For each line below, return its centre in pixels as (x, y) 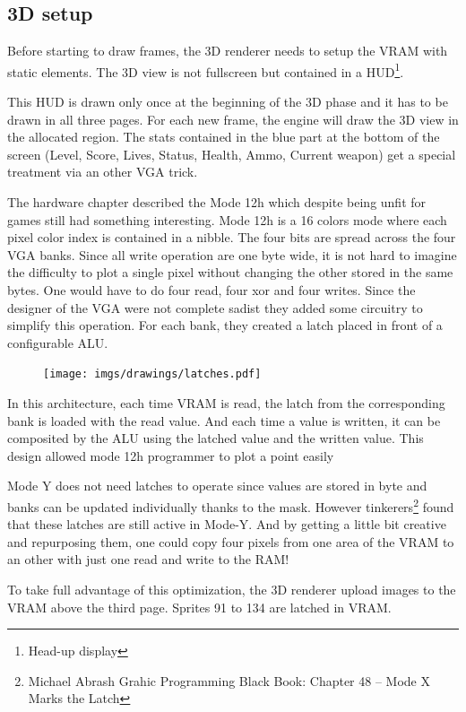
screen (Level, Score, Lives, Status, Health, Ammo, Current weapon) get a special (232, 154)
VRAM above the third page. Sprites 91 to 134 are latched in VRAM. (199, 607)
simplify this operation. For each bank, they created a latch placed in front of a (225, 325)
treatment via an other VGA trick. (103, 172)
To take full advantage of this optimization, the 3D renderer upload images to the (232, 590)
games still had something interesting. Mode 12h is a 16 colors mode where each (227, 219)
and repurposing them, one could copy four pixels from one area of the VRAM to (231, 541)
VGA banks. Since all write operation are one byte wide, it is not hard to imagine (232, 254)
